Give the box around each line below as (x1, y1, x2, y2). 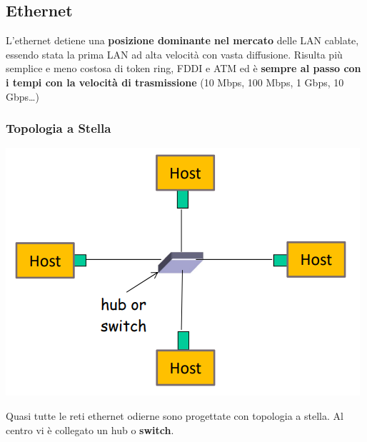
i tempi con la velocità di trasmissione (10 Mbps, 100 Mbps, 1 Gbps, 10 (6, 74, 344, 89)
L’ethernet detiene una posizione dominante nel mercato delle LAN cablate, (6, 33, 359, 48)
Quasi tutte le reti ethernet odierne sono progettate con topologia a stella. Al (6, 408, 343, 423)
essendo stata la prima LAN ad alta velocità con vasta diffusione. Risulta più (6, 46, 343, 61)
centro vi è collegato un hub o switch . (6, 422, 174, 437)
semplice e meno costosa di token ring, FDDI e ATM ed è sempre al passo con (6, 61, 361, 76)
